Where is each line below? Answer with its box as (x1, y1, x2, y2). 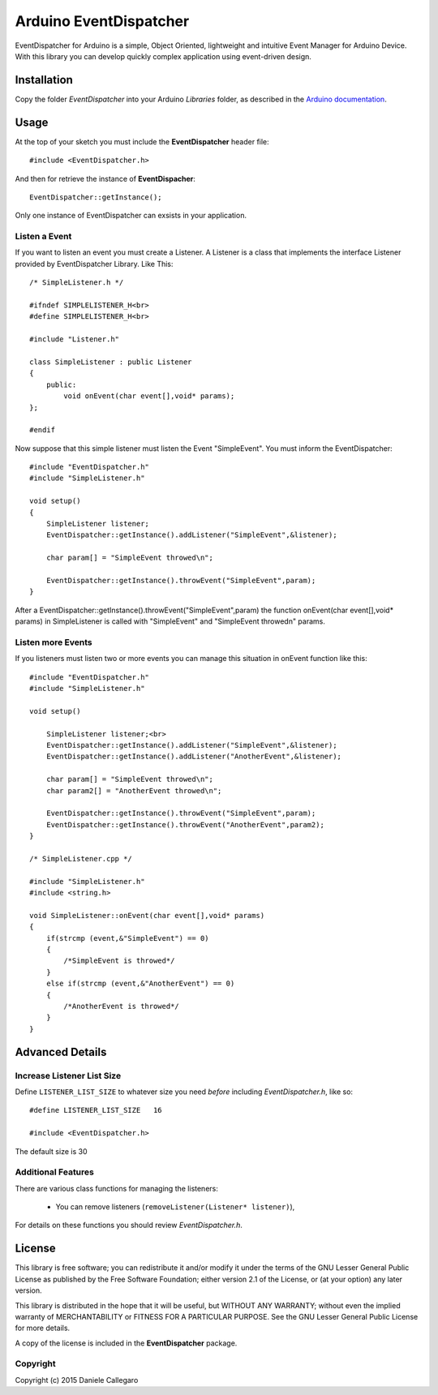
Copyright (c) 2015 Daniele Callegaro (15, 1375, 139, 1384)
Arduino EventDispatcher (15, 12, 190, 30)
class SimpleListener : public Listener (29, 357, 192, 367)
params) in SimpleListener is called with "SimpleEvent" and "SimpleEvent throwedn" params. (15, 616, 326, 626)
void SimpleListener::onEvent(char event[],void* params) (29, 911, 265, 920)
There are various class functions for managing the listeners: (15, 1183, 218, 1193)
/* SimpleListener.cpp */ (29, 854, 133, 863)
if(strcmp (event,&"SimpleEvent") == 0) (45, 934, 210, 942)
